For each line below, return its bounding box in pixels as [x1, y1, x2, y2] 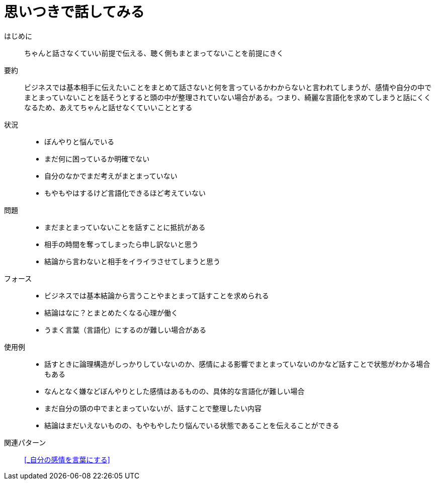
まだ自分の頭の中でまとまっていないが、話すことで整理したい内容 [44, 404, 262, 413]
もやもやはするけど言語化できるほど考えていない [44, 188, 206, 197]
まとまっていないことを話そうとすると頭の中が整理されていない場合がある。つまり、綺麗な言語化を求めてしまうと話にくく [24, 93, 431, 102]
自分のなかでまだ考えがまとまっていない [44, 171, 178, 180]
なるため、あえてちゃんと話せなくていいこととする [24, 103, 193, 112]
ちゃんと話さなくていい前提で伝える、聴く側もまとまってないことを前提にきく [24, 48, 284, 57]
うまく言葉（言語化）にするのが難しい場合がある [44, 325, 207, 334]
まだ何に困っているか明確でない [44, 154, 150, 163]
